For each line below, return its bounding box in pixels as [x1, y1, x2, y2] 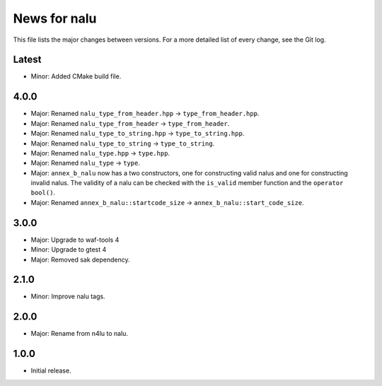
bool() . [30, 188, 56, 197]
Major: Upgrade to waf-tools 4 [30, 235, 120, 244]
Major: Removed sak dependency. [30, 255, 130, 264]
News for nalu [13, 11, 97, 26]
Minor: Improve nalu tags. [30, 292, 105, 300]
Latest [13, 54, 42, 66]
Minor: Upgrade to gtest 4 [30, 245, 107, 254]
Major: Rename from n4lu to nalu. [30, 329, 129, 338]
